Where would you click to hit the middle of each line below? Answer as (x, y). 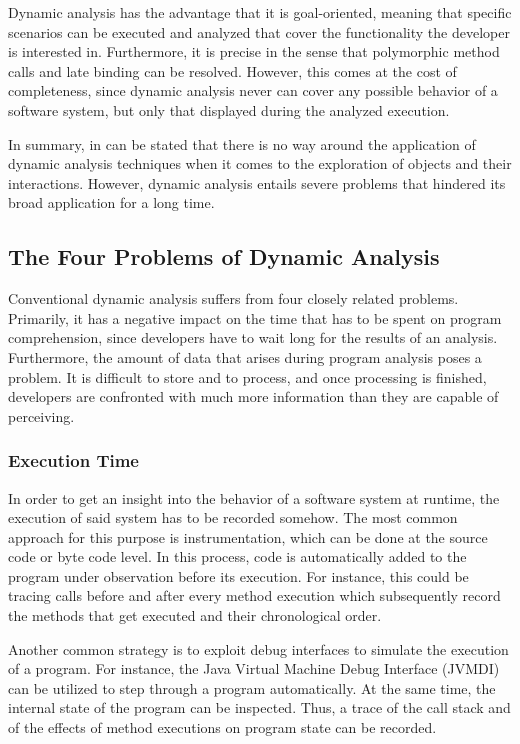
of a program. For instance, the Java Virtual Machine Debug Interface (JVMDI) (254, 668)
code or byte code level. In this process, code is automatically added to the (237, 556)
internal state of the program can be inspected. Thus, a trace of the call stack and (259, 707)
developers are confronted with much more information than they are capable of (253, 396)
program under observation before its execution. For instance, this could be (238, 575)
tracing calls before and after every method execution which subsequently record (254, 595)
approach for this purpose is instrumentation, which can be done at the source (248, 536)
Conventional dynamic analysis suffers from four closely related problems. (233, 298)
